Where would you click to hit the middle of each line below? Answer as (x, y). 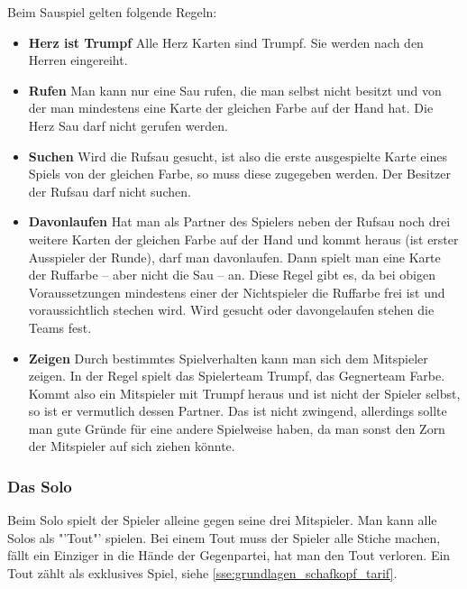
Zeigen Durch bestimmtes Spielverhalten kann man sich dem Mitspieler (228, 358)
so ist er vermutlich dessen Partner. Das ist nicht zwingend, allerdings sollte (238, 411)
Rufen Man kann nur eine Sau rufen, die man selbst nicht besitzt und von (235, 90)
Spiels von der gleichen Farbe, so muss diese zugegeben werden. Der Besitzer (240, 174)
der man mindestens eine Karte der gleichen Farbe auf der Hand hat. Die (231, 108)
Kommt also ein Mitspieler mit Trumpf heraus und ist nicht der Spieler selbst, (244, 393)
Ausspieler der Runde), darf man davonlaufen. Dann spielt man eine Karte (234, 257)
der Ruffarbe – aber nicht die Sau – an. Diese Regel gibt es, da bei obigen (232, 275)
